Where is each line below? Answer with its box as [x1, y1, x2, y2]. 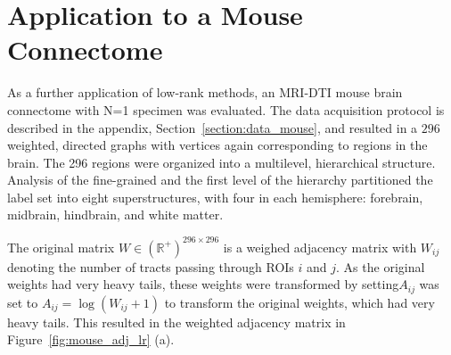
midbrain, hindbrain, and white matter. [7, 205, 224, 224]
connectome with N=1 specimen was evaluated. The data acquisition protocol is [7, 100, 445, 119]
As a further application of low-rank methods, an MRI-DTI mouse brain [7, 83, 403, 102]
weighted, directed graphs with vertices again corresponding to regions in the [7, 136, 428, 154]
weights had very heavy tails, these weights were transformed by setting [7, 275, 399, 293]
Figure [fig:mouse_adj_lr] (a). [7, 330, 175, 349]
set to [7, 293, 38, 311]
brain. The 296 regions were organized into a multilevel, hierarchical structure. [7, 153, 436, 171]
